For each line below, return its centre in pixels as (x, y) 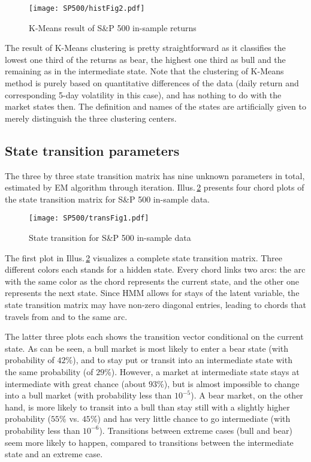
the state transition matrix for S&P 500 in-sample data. (108, 199)
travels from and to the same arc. (66, 316)
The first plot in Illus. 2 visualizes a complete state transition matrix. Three (144, 257)
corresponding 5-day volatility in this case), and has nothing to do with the (143, 94)
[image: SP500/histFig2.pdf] (87, 8)
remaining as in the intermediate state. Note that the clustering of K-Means (144, 71)
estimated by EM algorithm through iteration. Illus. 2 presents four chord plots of (155, 187)
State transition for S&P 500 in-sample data (110, 238)
